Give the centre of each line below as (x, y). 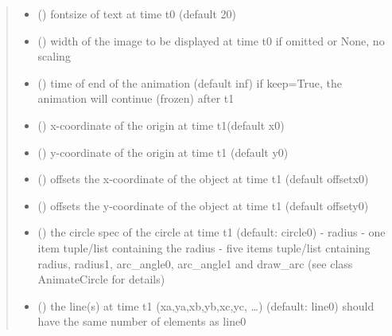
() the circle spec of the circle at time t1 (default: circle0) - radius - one (212, 232)
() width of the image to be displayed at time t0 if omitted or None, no (211, 40)
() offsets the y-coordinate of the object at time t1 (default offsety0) (203, 205)
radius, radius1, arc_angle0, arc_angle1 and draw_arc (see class (195, 263)
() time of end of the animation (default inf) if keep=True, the (190, 82)
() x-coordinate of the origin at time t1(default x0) (161, 125)
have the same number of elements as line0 (142, 321)
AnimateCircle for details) (101, 279)
